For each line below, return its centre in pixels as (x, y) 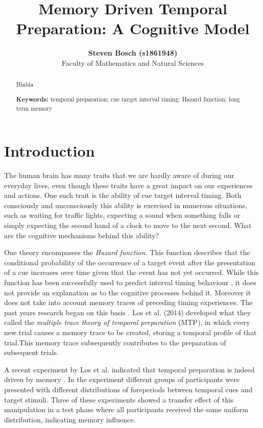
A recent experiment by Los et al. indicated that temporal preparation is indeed (129, 369)
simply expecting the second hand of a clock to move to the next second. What (128, 225)
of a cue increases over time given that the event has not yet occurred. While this (131, 272)
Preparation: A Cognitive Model (133, 28)
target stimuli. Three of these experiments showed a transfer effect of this (119, 399)
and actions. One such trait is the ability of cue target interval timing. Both (123, 195)
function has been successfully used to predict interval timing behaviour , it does (130, 282)
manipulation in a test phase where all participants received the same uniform (126, 409)
